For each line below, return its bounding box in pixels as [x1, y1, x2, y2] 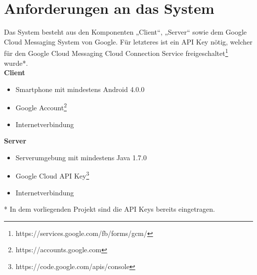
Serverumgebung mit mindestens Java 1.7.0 [15, 152, 147, 162]
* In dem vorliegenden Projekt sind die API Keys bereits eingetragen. [4, 204, 215, 214]
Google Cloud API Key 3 [15, 169, 89, 181]
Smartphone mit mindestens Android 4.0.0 [15, 84, 145, 94]
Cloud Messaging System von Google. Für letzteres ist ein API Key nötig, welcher [4, 36, 253, 46]
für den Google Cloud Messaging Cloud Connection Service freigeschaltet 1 [4, 46, 228, 58]
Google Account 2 [15, 101, 67, 112]
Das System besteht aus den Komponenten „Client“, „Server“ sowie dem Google [4, 27, 247, 37]
